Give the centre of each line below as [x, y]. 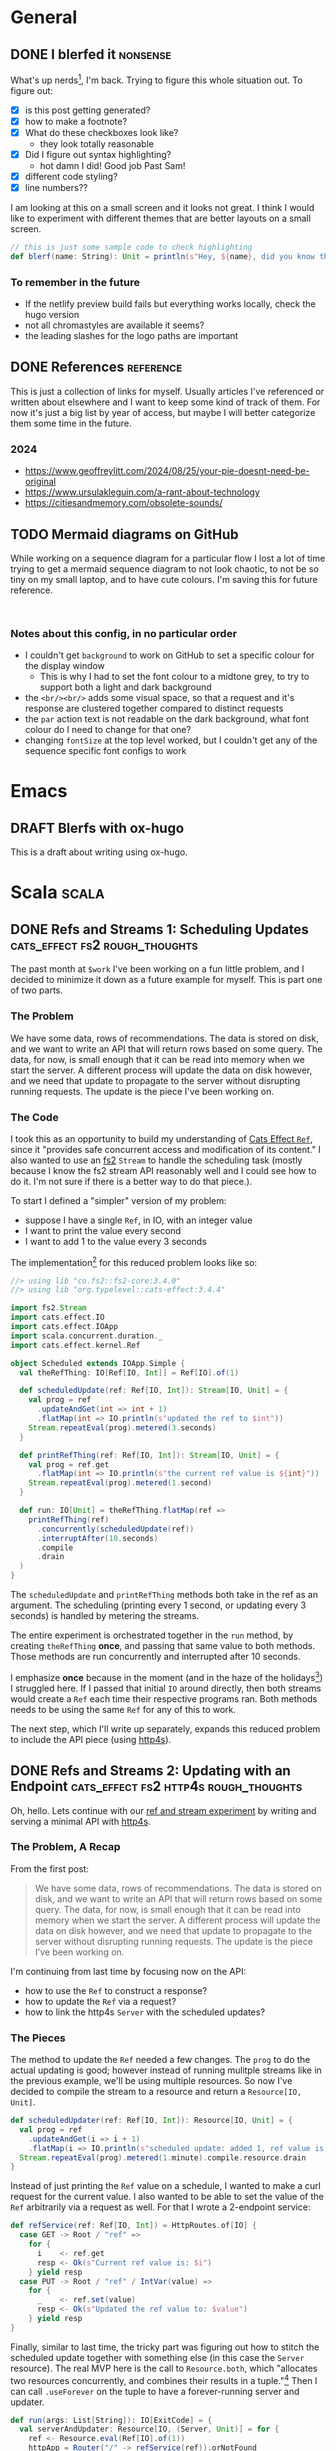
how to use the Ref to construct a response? [116, 1990]
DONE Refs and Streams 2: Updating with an [151, 1771]
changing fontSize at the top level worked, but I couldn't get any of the [171, 740]
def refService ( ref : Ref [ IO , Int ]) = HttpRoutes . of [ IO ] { [133, 2226]
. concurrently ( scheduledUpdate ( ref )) [115, 1529]
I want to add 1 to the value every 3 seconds [115, 1241]
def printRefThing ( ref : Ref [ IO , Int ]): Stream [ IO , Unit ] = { [149, 1455]
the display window [64, 666]
